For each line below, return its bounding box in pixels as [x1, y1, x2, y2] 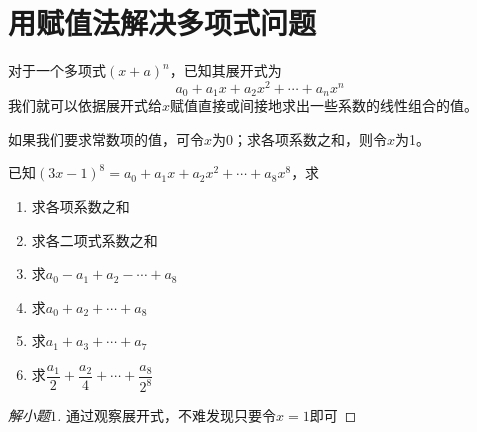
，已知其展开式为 [169, 60, 282, 81]
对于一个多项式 [8, 60, 106, 81]
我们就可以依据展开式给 [8, 95, 162, 116]
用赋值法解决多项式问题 [8, 2, 317, 43]
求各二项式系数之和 [31, 229, 158, 250]
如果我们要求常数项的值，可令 [8, 128, 204, 149]
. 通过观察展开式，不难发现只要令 [57, 405, 276, 426]
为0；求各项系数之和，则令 [212, 128, 388, 149]
